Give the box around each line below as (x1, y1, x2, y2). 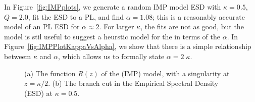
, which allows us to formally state (58, 50, 165, 61)
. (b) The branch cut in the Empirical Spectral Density (48, 78, 219, 88)
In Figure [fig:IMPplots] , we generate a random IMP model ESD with (4, 2, 221, 12)
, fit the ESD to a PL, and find (28, 11, 124, 22)
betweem (4, 50, 31, 61)
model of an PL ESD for (4, 21, 80, 32)
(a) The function (24, 68, 76, 78)
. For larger (99, 21, 134, 32)
